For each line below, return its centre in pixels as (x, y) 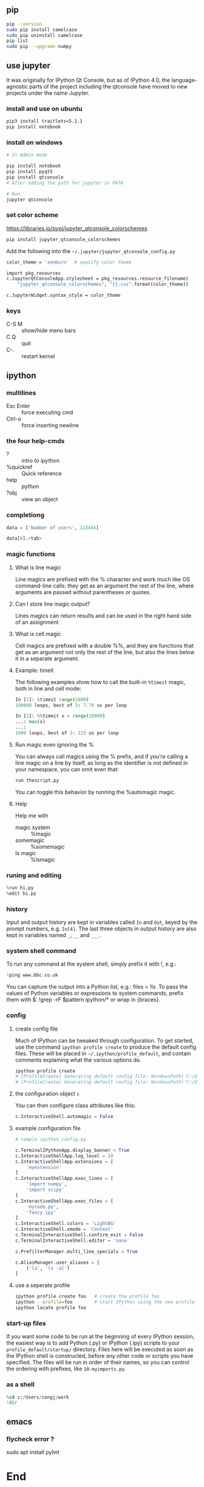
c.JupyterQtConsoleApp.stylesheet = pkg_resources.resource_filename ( (97, 279)
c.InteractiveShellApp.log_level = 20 (64, 1156)
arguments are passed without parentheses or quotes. (83, 592)
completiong (25, 515)
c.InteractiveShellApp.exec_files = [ (64, 1201)
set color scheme (32, 215)
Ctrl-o (14, 419)
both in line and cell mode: (48, 688)
